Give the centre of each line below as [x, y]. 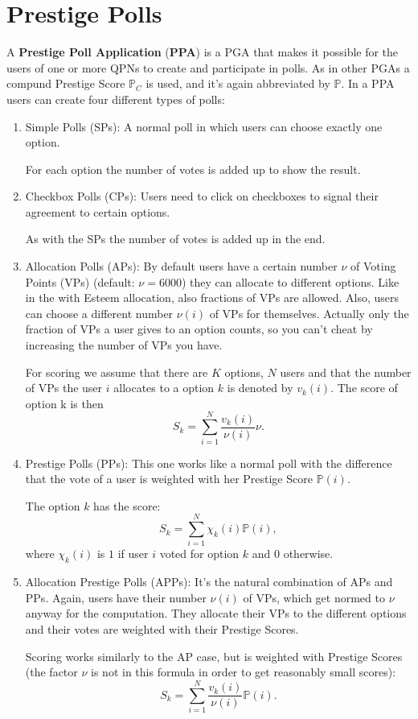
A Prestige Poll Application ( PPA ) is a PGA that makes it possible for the [203, 52]
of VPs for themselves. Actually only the [309, 313]
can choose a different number [99, 313]
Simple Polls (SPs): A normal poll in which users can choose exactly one [204, 126]
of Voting [373, 266]
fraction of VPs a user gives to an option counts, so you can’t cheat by [199, 329]
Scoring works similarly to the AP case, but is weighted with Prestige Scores [214, 656]
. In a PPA [368, 83]
